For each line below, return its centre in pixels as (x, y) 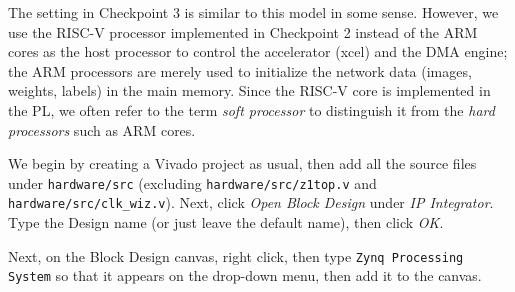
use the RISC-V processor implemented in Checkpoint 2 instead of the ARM (243, 31)
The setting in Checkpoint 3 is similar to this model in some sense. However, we (253, 12)
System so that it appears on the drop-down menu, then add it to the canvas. (245, 275)
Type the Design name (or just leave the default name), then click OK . (226, 222)
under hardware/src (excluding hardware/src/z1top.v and (192, 182)
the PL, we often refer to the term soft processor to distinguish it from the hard (251, 109)
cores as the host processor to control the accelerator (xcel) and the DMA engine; (258, 51)
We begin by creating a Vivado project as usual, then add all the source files (242, 163)
